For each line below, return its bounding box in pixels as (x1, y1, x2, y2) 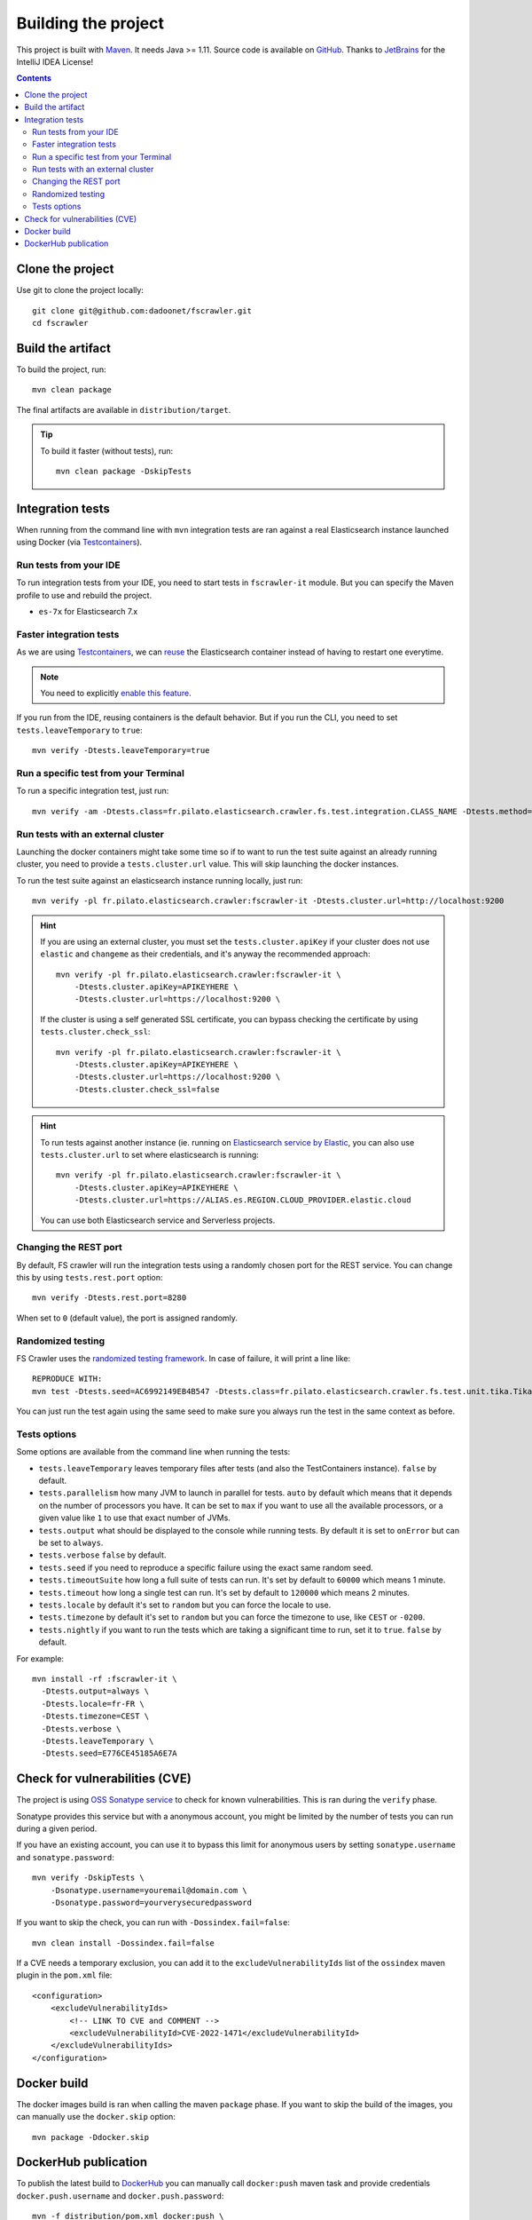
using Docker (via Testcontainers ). (16, 537, 143, 548)
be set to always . (38, 1537, 104, 1549)
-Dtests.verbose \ (41, 1724, 121, 1733)
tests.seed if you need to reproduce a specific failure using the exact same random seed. (38, 1562, 374, 1573)
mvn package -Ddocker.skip (32, 2132, 150, 2142)
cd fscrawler (32, 318, 89, 329)
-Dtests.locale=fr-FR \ (41, 1699, 145, 1709)
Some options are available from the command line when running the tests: (16, 1447, 291, 1457)
